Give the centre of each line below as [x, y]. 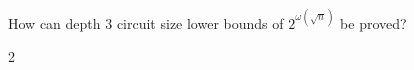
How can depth [54, 22]
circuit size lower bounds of [200, 22]
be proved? [373, 22]
